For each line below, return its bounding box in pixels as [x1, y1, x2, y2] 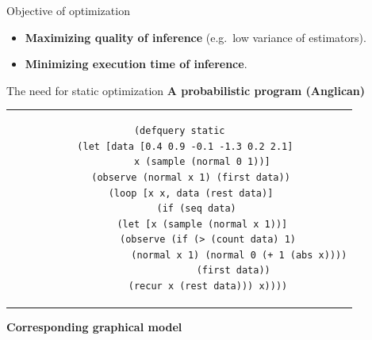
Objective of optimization [6, 2, 130, 18]
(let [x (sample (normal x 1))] [117, 218, 288, 230]
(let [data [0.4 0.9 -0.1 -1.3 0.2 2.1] [77, 140, 293, 152]
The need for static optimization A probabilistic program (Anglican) [6, 82, 366, 98]
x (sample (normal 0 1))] [133, 156, 270, 168]
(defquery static [133, 125, 225, 137]
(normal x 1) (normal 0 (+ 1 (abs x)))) [131, 249, 347, 261]
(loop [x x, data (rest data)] [108, 187, 274, 199]
